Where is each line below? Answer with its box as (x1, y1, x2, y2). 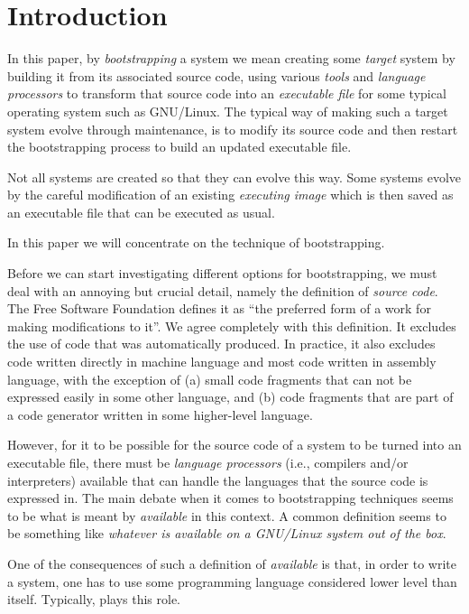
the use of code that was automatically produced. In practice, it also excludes (7, 334, 436, 353)
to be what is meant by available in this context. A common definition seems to (7, 506, 446, 525)
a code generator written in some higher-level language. (7, 405, 313, 423)
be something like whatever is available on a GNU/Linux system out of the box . (7, 524, 446, 543)
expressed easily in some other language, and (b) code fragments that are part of (7, 387, 454, 406)
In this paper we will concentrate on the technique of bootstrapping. (7, 233, 385, 252)
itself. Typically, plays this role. (7, 590, 181, 609)
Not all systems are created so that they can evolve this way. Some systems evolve (7, 167, 462, 186)
